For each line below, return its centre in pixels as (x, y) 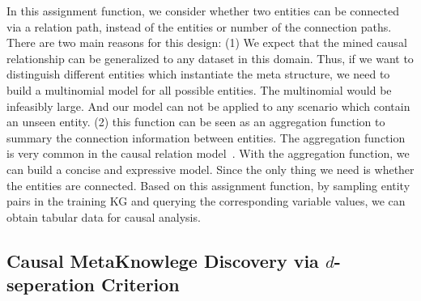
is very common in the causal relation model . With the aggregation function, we (208, 153)
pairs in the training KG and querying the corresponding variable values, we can (206, 201)
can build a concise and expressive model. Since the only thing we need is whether (210, 169)
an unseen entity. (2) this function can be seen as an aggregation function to (196, 122)
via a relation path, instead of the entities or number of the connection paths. (199, 26)
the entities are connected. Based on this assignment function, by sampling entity (208, 185)
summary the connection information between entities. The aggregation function (206, 137)
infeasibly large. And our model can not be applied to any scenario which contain (208, 106)
